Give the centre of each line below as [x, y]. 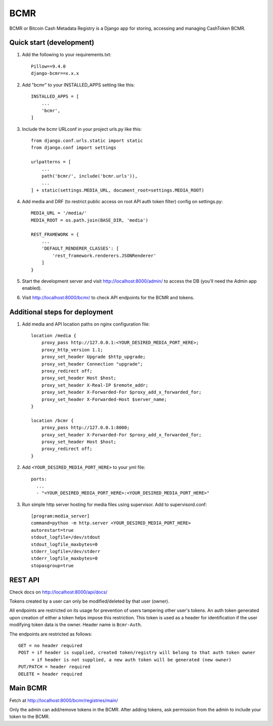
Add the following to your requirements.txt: [66, 55]
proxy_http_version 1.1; [72, 350]
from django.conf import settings [74, 148]
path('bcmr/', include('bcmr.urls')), [89, 176]
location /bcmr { [52, 420]
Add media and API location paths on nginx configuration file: [86, 324]
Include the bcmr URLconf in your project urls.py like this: [82, 129]
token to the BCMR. [30, 717]
